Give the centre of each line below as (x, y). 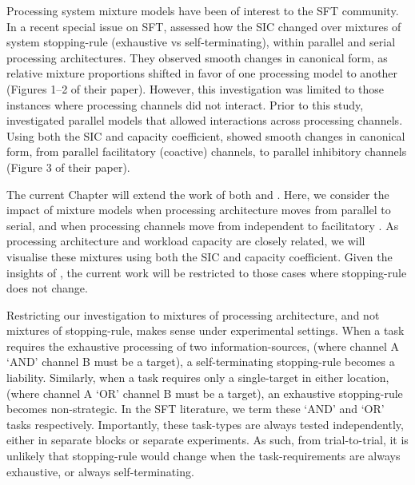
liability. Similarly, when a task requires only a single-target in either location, (198, 378)
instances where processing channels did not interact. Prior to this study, (185, 104)
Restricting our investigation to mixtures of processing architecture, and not (193, 314)
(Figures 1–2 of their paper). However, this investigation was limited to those (196, 88)
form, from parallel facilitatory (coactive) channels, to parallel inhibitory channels (207, 151)
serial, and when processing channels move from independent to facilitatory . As (203, 225)
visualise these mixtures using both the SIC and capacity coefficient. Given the (200, 256)
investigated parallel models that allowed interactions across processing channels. (205, 120)
